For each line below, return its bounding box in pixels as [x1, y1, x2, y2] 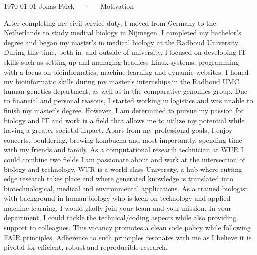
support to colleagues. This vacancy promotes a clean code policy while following [4, 222, 251, 233]
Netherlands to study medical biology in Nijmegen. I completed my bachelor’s [4, 27, 241, 38]
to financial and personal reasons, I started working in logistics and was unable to [4, 95, 253, 106]
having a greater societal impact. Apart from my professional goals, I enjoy [4, 125, 233, 135]
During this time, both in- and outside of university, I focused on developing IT [4, 47, 246, 57]
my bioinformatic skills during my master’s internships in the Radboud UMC [4, 76, 239, 86]
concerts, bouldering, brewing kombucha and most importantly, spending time [4, 134, 242, 145]
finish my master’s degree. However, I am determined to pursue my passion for [4, 105, 244, 115]
